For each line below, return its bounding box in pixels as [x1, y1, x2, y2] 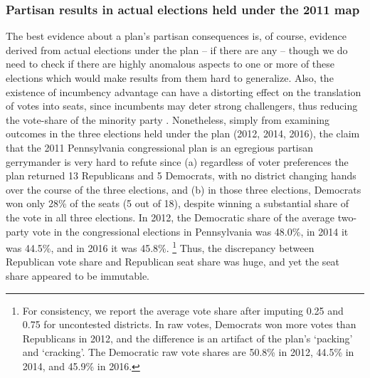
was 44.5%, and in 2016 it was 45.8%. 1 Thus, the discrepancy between [6, 238, 314, 255]
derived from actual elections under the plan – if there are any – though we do [6, 42, 348, 57]
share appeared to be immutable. [6, 268, 149, 283]
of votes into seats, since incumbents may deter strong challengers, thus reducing [6, 98, 358, 113]
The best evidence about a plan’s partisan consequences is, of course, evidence [6, 28, 347, 43]
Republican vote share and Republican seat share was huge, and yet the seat [6, 254, 340, 269]
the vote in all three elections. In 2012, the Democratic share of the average [6, 209, 335, 224]
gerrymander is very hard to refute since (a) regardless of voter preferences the [6, 154, 349, 169]
